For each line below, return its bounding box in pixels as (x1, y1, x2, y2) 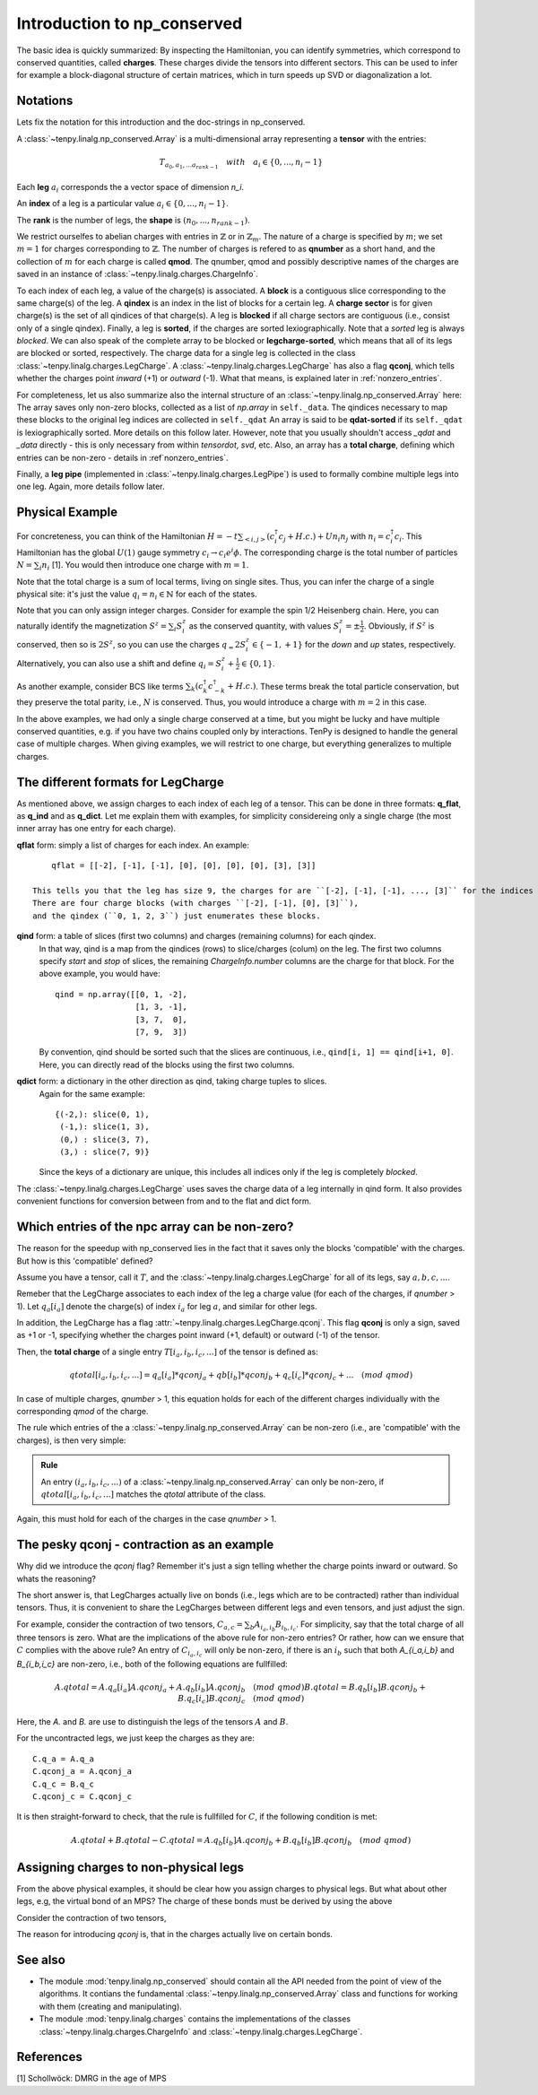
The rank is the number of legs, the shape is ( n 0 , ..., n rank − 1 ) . (16, 214, 250, 228)
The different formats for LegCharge (16, 774, 224, 789)
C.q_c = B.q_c (32, 1778, 94, 1789)
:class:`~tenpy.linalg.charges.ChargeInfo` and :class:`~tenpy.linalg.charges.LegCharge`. (39, 2026, 363, 2037)
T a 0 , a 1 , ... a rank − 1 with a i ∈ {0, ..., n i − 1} (159, 157, 323, 170)
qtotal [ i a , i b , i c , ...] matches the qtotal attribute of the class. (40, 1489, 266, 1501)
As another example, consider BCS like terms (16, 681, 184, 691)
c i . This (394, 531, 422, 543)
